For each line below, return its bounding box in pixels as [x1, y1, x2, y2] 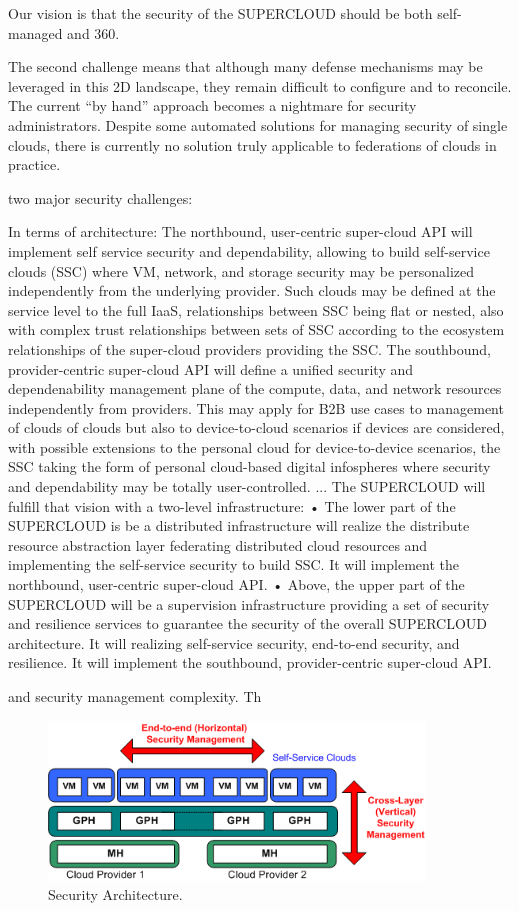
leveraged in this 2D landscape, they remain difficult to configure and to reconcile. [8, 75, 512, 96]
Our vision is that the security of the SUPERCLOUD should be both [8, 3, 433, 23]
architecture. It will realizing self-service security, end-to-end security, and [8, 632, 460, 653]
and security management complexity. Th [8, 686, 262, 706]
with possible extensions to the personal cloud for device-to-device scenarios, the [8, 436, 501, 457]
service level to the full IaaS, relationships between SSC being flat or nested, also [8, 299, 504, 320]
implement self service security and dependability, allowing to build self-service [8, 240, 490, 261]
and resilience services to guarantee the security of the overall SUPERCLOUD [8, 613, 487, 634]
